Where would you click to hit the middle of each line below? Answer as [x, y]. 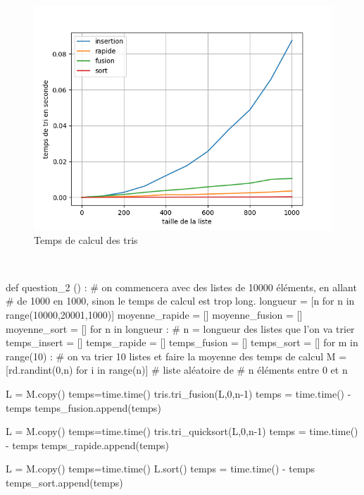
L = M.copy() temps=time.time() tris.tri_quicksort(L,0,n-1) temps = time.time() [182, 431]
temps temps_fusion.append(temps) [83, 407]
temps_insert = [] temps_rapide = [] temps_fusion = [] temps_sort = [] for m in [182, 342]
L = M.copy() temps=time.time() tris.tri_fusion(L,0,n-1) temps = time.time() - [178, 393]
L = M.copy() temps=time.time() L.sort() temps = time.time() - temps [160, 469]
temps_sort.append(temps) [64, 482]
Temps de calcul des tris [86, 239]
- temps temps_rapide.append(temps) [88, 445]
